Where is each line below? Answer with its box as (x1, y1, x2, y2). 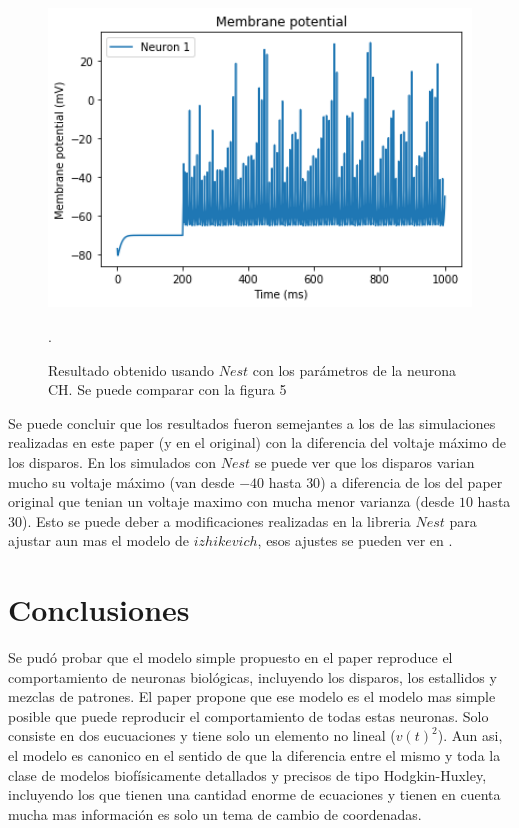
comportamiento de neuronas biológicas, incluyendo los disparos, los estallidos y (8, 666, 497, 687)
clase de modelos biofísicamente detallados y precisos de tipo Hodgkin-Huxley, (8, 764, 487, 785)
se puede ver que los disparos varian (254, 451, 475, 472)
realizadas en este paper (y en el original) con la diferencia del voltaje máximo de (8, 432, 507, 453)
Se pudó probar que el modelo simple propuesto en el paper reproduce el (8, 647, 453, 668)
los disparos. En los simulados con (8, 451, 216, 472)
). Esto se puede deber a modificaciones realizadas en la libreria (22, 510, 411, 531)
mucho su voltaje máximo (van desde (8, 471, 235, 492)
